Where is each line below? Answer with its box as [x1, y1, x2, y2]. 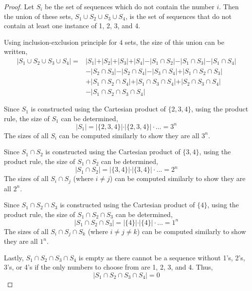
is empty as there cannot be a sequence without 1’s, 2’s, [78, 252, 245, 262]
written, [4, 46, 28, 56]
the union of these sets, [4, 11, 73, 21]
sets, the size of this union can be [125, 36, 224, 47]
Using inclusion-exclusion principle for [4, 36, 117, 47]
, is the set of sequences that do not [125, 11, 232, 21]
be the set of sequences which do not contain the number [45, 1, 215, 11]
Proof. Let [4, 1, 34, 11]
